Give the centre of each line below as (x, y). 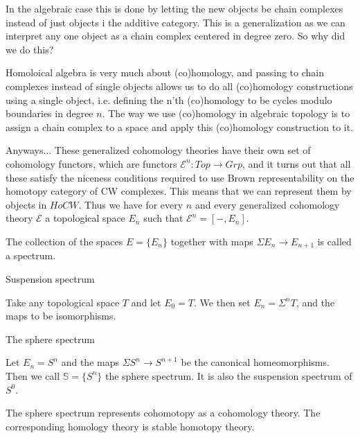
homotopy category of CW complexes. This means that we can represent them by (179, 191)
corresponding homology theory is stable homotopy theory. (130, 426)
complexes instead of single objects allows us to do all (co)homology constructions (179, 86)
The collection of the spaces (64, 241)
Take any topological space (63, 302)
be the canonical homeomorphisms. (255, 362)
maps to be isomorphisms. (61, 316)
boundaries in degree (49, 113)
